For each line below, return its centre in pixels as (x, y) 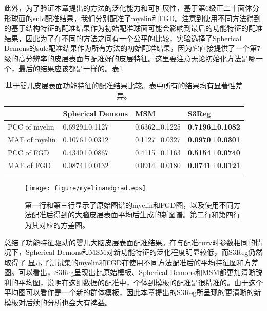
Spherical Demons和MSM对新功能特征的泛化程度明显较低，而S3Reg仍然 (144, 252)
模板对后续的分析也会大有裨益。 (58, 303)
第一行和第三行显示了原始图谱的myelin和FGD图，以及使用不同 (129, 204)
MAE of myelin (32, 140)
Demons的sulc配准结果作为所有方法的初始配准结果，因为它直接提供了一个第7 (132, 48)
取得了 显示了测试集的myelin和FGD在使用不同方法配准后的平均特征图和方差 (131, 262)
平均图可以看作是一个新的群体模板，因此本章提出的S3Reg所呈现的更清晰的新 (133, 292)
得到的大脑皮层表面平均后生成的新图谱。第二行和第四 (143, 215)
